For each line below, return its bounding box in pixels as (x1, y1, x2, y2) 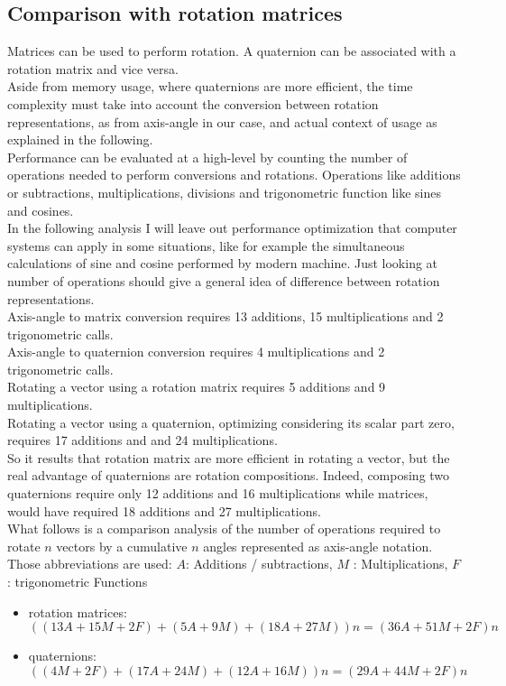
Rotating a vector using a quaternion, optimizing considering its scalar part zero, (7, 413, 455, 431)
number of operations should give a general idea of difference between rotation (7, 271, 440, 290)
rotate (7, 536, 41, 555)
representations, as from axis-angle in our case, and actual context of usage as (7, 112, 437, 131)
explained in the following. (7, 130, 153, 149)
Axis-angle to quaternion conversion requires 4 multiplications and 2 (7, 342, 385, 361)
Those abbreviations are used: (7, 554, 172, 573)
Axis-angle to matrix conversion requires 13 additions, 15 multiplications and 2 (7, 307, 444, 326)
